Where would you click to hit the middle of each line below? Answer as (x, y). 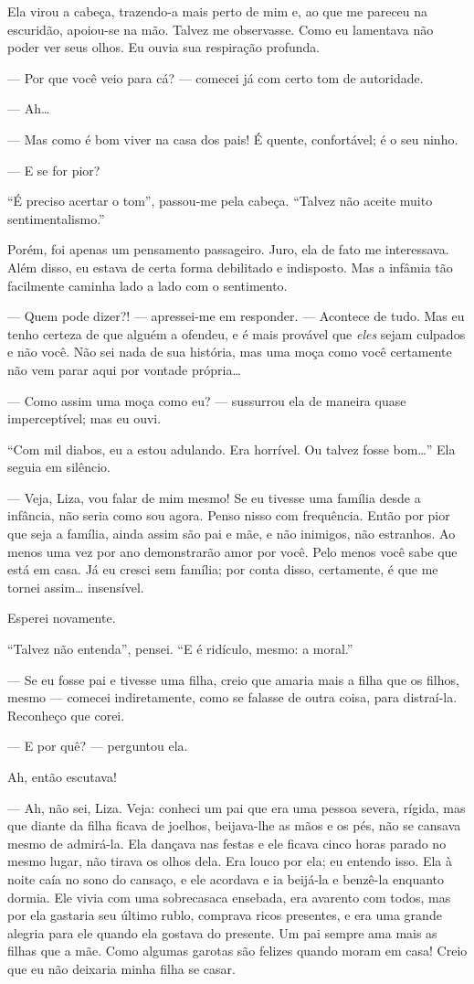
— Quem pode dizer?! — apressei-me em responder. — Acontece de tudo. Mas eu (236, 316)
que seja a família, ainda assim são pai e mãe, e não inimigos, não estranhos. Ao (232, 534)
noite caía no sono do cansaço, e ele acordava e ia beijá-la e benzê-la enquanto (226, 878)
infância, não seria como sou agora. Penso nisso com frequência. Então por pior (229, 515)
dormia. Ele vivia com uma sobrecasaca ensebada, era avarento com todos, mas (229, 897)
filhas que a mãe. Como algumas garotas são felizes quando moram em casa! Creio (237, 951)
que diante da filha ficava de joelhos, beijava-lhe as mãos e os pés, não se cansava (234, 825)
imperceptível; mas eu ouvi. (84, 418)
